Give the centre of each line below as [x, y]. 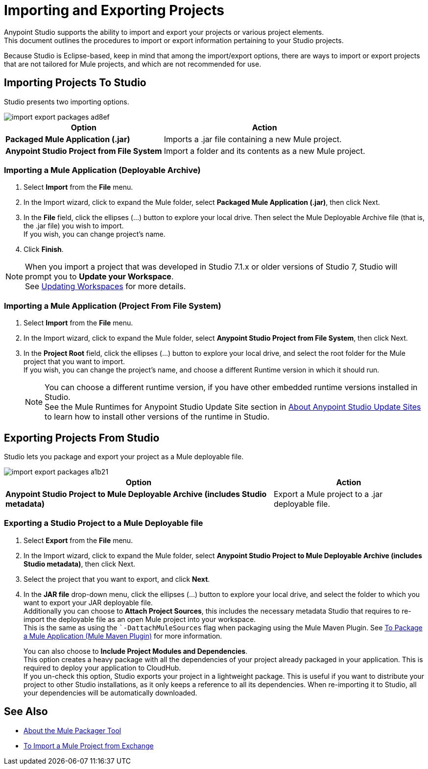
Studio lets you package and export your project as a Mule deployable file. [124, 456]
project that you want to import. [74, 362]
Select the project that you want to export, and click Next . [117, 579]
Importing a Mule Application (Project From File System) [113, 306]
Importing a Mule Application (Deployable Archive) [102, 170]
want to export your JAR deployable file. [88, 602]
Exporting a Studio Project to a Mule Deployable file [104, 523]
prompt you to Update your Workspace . [99, 277]
